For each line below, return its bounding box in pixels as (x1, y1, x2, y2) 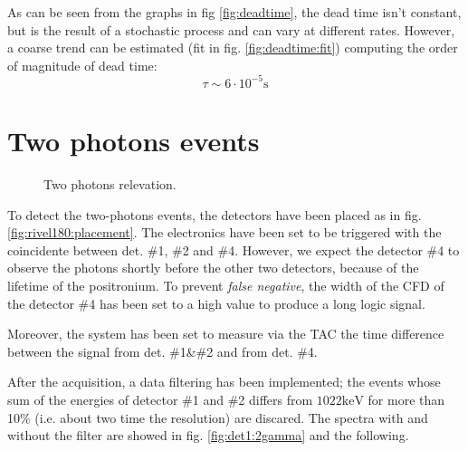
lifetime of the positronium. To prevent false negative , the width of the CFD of (7, 275, 444, 294)
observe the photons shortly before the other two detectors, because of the (7, 258, 419, 277)
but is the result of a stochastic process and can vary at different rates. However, (7, 20, 455, 39)
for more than (368, 389, 445, 408)
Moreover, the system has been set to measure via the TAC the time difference (7, 324, 444, 343)
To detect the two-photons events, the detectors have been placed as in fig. (7, 205, 422, 224)
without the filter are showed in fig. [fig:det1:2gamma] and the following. (7, 426, 409, 445)
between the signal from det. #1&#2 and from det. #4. (7, 341, 318, 360)
